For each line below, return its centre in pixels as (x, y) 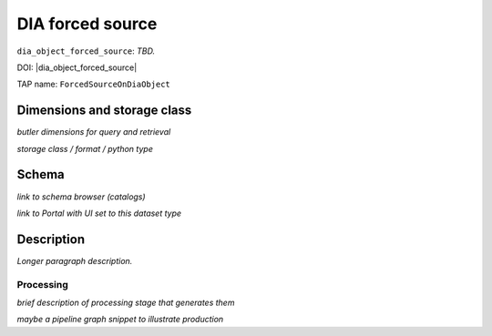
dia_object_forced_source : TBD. (86, 51)
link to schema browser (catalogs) (81, 197)
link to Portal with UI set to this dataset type (99, 213)
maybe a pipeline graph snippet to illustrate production (120, 320)
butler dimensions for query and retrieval (94, 132)
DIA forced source (87, 24)
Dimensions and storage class (104, 111)
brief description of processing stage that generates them (126, 302)
